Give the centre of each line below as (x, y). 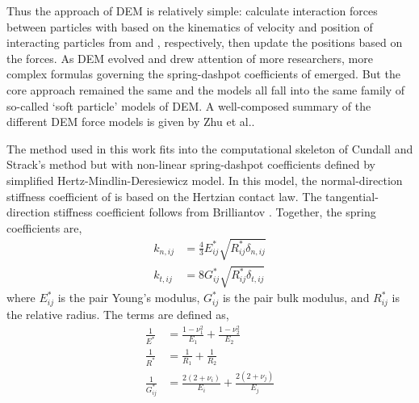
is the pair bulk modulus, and (296, 298)
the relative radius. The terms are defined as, (118, 314)
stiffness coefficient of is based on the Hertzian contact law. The (164, 196)
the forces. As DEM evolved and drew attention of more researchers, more (190, 58)
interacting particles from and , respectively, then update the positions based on (205, 42)
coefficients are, (44, 227)
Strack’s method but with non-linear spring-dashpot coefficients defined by (191, 164)
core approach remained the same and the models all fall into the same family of (206, 89)
